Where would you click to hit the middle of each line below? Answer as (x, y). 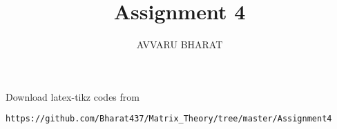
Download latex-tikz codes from (73, 96)
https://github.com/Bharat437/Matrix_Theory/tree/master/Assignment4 (169, 119)
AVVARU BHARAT (180, 44)
